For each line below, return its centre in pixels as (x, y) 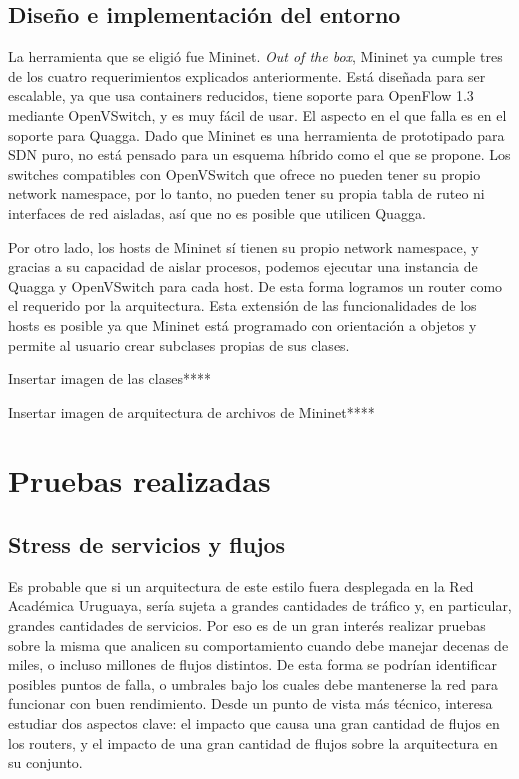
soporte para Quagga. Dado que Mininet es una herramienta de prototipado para (256, 134)
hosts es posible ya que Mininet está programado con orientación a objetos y (242, 324)
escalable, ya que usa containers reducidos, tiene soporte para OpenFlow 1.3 (241, 95)
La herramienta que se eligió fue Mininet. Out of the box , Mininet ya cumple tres (255, 56)
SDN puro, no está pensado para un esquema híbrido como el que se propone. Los (259, 154)
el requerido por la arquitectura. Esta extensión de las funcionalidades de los (242, 305)
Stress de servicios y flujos (147, 544)
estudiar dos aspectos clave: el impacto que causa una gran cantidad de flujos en (254, 723)
